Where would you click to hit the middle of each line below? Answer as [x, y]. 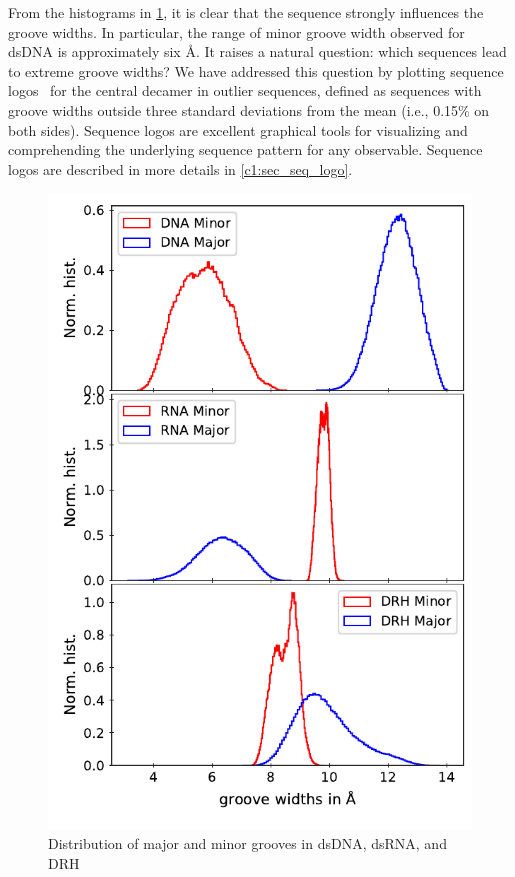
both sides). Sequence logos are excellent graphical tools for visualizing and [238, 129]
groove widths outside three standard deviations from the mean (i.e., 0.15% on [249, 109]
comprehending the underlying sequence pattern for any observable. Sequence [245, 149]
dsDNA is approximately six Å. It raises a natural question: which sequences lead [257, 51]
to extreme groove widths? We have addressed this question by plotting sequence [256, 70]
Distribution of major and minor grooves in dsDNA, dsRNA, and [247, 842]
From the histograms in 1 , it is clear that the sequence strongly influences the [246, 12]
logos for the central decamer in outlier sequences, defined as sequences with [245, 90]
